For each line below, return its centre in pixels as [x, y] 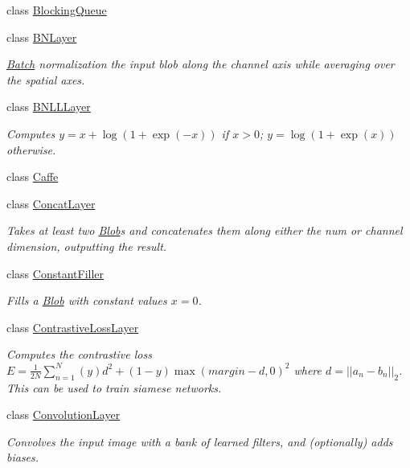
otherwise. [31, 149]
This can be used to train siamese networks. [114, 387]
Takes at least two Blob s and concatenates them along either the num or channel [205, 230]
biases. [23, 457]
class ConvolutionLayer [64, 415]
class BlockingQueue [57, 10]
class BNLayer [42, 37]
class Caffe [33, 177]
